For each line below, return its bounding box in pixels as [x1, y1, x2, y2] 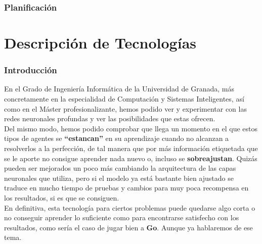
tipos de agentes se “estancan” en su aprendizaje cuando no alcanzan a [4, 133, 229, 143]
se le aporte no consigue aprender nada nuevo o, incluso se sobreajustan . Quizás [4, 153, 257, 163]
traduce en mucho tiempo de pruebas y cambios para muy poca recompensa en [4, 182, 249, 193]
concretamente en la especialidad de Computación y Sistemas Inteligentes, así [4, 93, 244, 104]
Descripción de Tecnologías [4, 32, 196, 53]
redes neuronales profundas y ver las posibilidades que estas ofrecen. [4, 113, 215, 124]
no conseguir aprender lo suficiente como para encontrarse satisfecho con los [4, 212, 239, 223]
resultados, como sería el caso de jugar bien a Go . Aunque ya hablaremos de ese [4, 222, 253, 232]
